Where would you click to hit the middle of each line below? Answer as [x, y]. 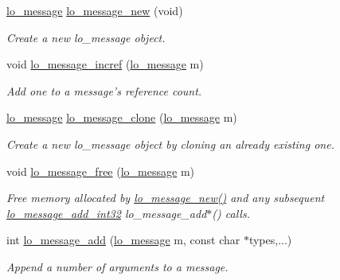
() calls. [231, 213]
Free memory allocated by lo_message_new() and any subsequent [166, 198]
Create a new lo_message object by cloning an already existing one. [170, 144]
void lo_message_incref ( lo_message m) [105, 64]
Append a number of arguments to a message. [117, 266]
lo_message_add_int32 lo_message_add [107, 213]
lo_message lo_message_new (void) [95, 10]
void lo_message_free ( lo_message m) [100, 171]
